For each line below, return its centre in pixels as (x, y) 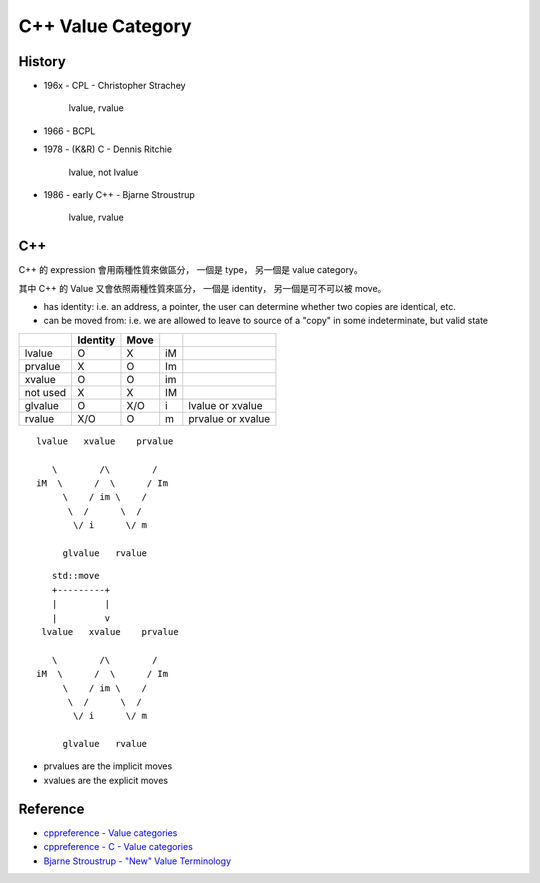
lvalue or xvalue (225, 405)
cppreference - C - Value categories (118, 847)
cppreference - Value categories (110, 832)
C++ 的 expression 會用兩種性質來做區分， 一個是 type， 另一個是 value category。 (191, 270)
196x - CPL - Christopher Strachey (114, 86)
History (42, 61)
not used (45, 392)
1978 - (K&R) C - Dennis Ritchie (108, 149)
